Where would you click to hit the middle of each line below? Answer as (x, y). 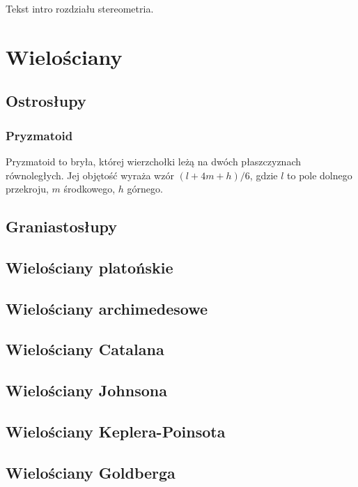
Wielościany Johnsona (86, 390)
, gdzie (264, 175)
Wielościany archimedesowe (107, 308)
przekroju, (27, 189)
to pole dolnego (320, 175)
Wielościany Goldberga (91, 472)
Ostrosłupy (46, 101)
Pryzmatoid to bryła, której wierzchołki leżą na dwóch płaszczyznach (154, 161)
